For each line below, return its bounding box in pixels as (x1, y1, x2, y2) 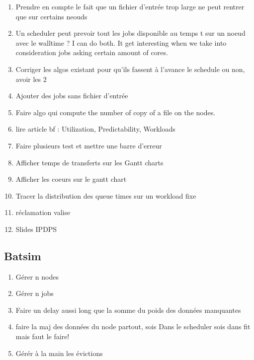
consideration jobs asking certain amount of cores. (15, 47, 168, 58)
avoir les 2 (15, 73, 47, 84)
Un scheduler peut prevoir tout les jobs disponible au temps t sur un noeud (15, 28, 246, 38)
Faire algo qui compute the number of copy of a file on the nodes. (15, 107, 216, 117)
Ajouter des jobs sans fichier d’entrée (15, 90, 128, 101)
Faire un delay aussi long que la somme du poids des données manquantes (15, 304, 241, 315)
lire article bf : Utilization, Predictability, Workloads (15, 124, 175, 134)
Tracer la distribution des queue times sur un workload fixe (15, 190, 196, 201)
